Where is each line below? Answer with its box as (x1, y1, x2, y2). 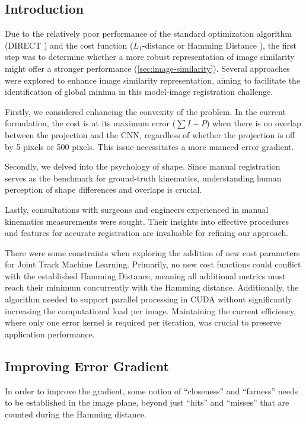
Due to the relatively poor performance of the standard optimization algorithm (5, 27, 292, 40)
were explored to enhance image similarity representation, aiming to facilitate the (5, 74, 301, 86)
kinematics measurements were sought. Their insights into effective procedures (5, 215, 289, 227)
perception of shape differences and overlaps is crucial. (5, 183, 202, 196)
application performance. (5, 327, 95, 340)
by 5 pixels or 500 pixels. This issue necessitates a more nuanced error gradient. (5, 140, 294, 152)
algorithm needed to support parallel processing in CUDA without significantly (5, 293, 292, 305)
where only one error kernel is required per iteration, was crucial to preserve (5, 316, 281, 329)
